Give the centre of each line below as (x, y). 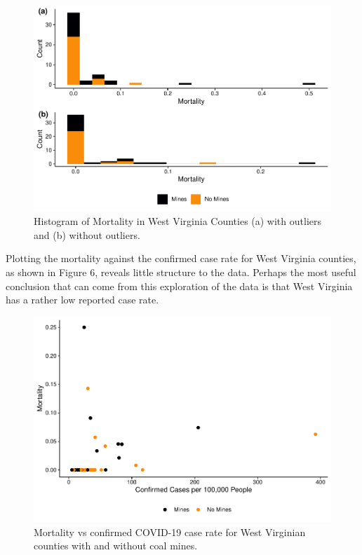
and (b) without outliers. (87, 234)
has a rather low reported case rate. (82, 300)
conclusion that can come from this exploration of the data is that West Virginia (179, 286)
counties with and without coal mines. (116, 546)
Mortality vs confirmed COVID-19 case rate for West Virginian (170, 532)
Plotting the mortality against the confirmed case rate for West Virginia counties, (181, 258)
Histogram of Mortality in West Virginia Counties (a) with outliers (177, 221)
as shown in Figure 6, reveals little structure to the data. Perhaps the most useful (181, 272)
